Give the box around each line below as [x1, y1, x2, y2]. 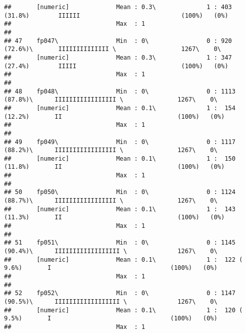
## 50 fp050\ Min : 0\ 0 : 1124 [4, 188, 236, 196]
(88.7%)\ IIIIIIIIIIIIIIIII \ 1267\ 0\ [4, 197, 218, 205]
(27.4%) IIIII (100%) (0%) [4, 62, 228, 70]
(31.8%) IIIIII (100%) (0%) [4, 12, 228, 19]
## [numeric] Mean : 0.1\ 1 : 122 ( [4, 256, 243, 263]
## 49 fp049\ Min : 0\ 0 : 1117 [4, 138, 236, 146]
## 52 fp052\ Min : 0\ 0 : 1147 [4, 290, 236, 297]
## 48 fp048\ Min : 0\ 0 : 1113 [4, 87, 236, 95]
